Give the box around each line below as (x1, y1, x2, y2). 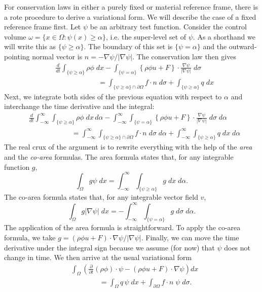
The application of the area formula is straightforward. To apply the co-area (4, 222, 241, 233)
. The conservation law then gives (132, 51, 236, 61)
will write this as (4, 41, 56, 52)
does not (224, 242, 251, 252)
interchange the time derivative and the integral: (4, 101, 155, 112)
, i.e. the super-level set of (105, 31, 186, 42)
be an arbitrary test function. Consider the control (90, 21, 247, 32)
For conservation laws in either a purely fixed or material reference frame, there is (4, 2, 258, 12)
